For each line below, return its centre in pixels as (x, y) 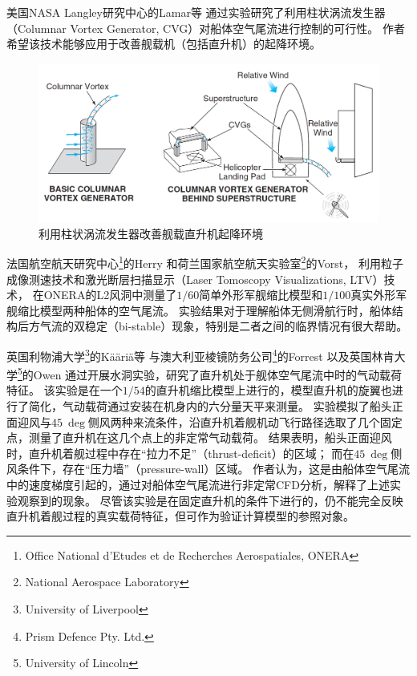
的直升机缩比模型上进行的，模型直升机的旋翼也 (268, 390)
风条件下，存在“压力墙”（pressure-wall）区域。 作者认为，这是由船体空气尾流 (208, 469)
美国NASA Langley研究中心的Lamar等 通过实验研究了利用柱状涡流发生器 (196, 12)
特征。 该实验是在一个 (65, 390)
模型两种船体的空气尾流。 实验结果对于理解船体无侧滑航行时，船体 (216, 310)
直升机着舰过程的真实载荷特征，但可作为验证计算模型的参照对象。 (180, 516)
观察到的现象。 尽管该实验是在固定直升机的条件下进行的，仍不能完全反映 (210, 500)
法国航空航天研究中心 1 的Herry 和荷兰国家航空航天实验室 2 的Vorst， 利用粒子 (205, 262)
